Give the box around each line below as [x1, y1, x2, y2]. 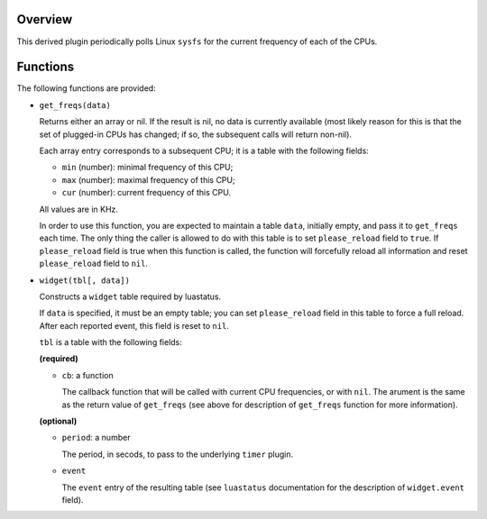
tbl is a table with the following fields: [39, 337, 182, 348]
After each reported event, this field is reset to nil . [39, 320, 230, 331]
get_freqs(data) [39, 100, 112, 110]
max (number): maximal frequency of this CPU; [61, 174, 235, 185]
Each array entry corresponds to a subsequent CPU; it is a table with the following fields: [39, 145, 369, 156]
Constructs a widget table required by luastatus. [39, 291, 222, 302]
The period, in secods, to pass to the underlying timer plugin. [61, 449, 294, 460]
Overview [16, 12, 73, 27]
